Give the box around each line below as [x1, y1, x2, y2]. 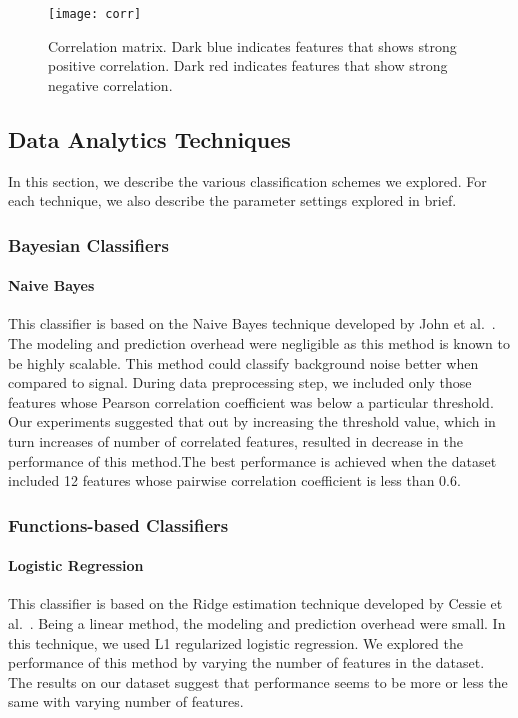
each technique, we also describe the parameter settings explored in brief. [8, 190, 457, 211]
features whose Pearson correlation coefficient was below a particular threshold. [8, 391, 494, 412]
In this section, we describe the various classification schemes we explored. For [8, 170, 487, 191]
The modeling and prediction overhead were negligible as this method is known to [8, 333, 511, 354]
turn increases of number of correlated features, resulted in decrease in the [8, 431, 463, 452]
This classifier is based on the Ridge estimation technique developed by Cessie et [8, 593, 503, 614]
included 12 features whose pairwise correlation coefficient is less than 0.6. [8, 470, 461, 491]
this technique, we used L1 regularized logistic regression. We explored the [8, 632, 463, 653]
